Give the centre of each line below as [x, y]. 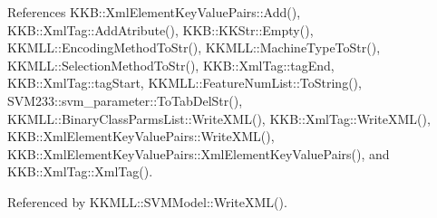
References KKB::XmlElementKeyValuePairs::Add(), [154, 12]
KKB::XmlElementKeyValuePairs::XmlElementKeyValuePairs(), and [199, 153]
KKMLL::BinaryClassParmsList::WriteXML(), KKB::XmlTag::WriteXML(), [219, 118]
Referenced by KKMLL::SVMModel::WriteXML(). [147, 201]
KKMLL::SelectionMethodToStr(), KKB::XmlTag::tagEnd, [171, 65]
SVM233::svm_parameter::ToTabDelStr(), [125, 100]
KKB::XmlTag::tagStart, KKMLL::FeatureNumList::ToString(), [185, 83]
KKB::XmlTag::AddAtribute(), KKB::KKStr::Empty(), [160, 29]
